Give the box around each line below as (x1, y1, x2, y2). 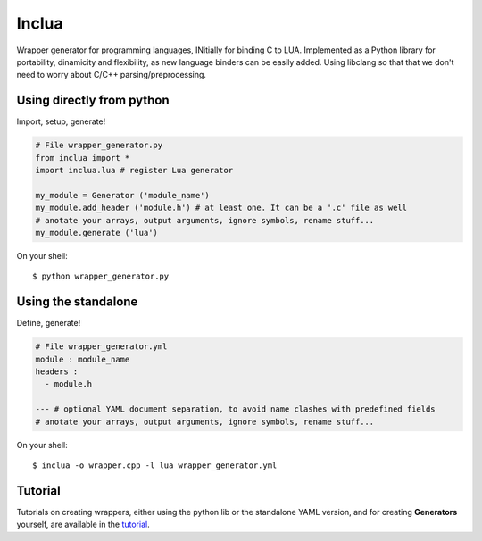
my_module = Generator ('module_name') (35, 190, 210, 200)
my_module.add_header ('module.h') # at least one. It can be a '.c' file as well (35, 203, 408, 213)
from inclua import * (35, 153, 130, 162)
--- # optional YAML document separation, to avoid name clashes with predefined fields (35, 404, 436, 414)
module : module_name (35, 354, 130, 364)
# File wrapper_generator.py (35, 140, 163, 151)
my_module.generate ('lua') (35, 228, 158, 237)
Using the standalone (16, 295, 138, 310)
